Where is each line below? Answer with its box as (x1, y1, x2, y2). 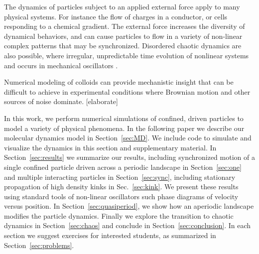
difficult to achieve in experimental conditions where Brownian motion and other (4, 86, 251, 97)
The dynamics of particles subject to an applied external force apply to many (4, 1, 240, 11)
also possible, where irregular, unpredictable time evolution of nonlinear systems (4, 50, 249, 60)
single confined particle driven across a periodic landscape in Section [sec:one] (4, 161, 242, 172)
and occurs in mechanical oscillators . (4, 60, 118, 70)
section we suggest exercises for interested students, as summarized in (4, 230, 216, 241)
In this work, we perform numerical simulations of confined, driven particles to (4, 113, 244, 123)
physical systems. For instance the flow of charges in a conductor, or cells (4, 11, 228, 21)
